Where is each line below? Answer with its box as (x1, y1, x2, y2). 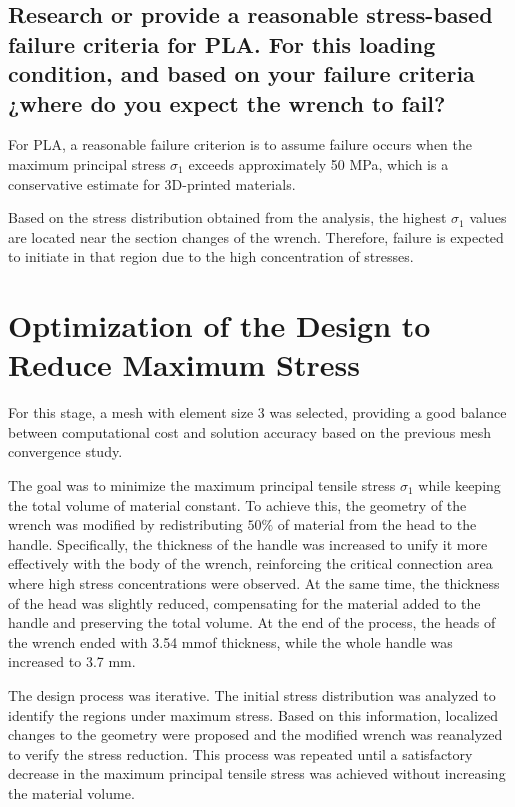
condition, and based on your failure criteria (8, 58, 475, 89)
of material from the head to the (277, 514, 477, 535)
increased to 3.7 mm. (8, 651, 136, 672)
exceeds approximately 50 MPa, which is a (188, 153, 449, 174)
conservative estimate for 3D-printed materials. (8, 173, 296, 194)
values (469, 207, 507, 228)
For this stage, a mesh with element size (8, 402, 254, 423)
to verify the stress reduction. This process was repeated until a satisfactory (8, 743, 473, 764)
